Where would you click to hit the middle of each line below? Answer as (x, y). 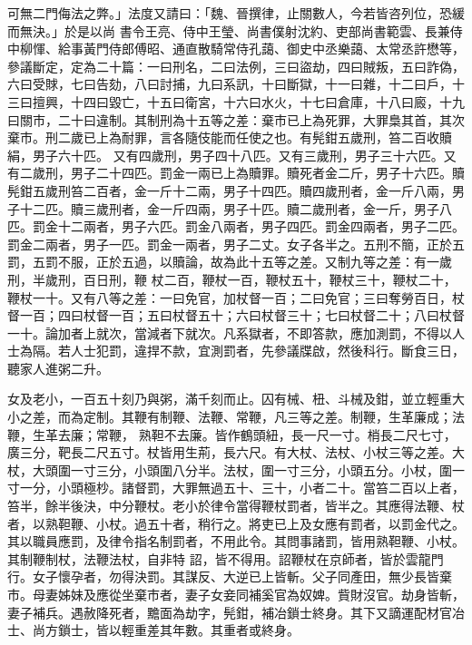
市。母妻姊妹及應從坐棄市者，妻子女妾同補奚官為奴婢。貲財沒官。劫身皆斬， (236, 594)
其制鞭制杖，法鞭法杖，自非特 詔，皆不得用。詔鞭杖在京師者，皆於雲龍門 (226, 558)
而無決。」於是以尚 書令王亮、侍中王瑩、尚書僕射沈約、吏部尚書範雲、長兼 (229, 30)
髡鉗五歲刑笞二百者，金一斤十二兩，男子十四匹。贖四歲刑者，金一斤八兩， (230, 190)
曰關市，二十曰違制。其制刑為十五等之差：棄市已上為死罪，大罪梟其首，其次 (236, 119)
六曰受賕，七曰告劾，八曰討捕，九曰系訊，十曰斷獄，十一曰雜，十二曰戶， (230, 84)
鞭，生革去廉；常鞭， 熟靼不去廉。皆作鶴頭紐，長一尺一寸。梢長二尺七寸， (232, 434)
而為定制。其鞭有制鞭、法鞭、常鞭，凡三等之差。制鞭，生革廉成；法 (261, 417)
